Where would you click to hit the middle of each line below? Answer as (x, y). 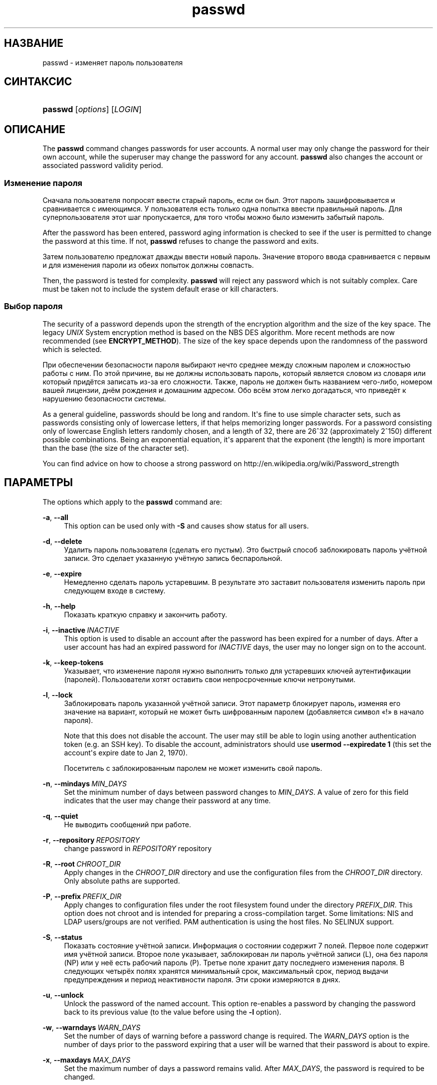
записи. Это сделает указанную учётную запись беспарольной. (173, 558)
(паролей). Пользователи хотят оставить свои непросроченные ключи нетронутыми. (210, 679)
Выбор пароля (33, 306)
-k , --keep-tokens (73, 662)
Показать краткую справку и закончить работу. (146, 614)
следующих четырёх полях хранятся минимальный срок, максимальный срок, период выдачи (226, 971)
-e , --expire (62, 573)
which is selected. (72, 349)
